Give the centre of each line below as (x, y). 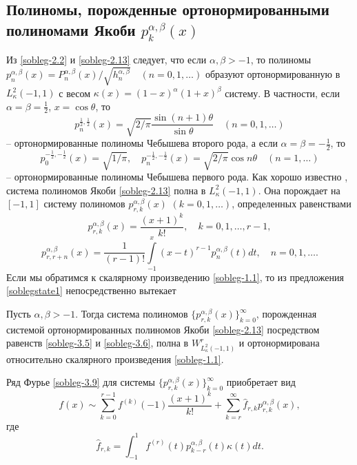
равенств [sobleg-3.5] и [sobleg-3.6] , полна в (98, 343)
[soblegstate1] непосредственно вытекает (91, 290)
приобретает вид (261, 382)
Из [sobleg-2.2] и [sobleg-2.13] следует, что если (106, 60)
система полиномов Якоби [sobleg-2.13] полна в (106, 190)
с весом (75, 93)
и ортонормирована (279, 343)
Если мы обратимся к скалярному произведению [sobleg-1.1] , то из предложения (175, 277)
